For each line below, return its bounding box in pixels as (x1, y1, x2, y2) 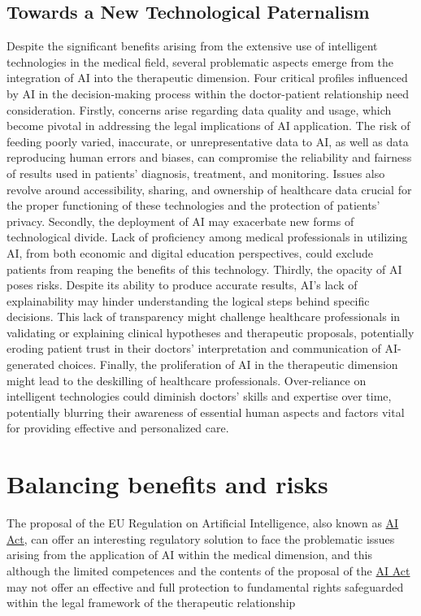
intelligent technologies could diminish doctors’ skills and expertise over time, (7, 388, 392, 405)
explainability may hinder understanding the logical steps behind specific (7, 292, 370, 309)
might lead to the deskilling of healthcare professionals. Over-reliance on (7, 371, 367, 388)
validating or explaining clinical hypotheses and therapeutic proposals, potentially (7, 323, 414, 341)
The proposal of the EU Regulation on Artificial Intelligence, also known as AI (7, 514, 399, 531)
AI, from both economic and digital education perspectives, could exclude (7, 244, 373, 261)
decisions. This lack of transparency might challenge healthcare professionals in (7, 308, 401, 325)
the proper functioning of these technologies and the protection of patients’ (7, 197, 380, 214)
